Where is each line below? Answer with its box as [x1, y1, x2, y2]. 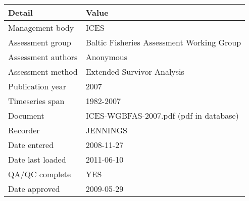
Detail [8, 7, 33, 18]
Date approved [8, 183, 60, 194]
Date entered [8, 139, 54, 150]
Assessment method [8, 66, 78, 77]
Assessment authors [8, 51, 78, 63]
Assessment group [8, 36, 71, 48]
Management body [8, 22, 74, 33]
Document [8, 110, 44, 121]
